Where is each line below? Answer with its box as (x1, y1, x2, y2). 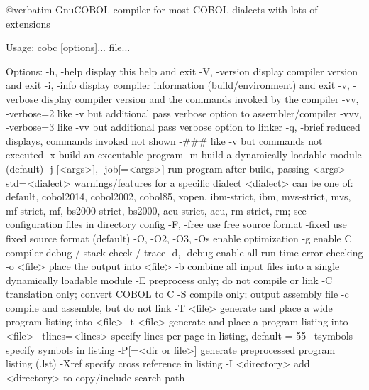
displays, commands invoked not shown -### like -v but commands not (6, 133, 323, 148)
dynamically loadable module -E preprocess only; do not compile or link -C (6, 272, 333, 287)
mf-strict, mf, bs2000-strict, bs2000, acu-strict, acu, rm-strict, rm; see (6, 202, 307, 217)
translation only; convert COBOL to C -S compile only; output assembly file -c (6, 286, 349, 301)
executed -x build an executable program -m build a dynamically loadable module (6, 147, 362, 162)
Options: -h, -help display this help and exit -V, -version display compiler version (6, 63, 358, 78)
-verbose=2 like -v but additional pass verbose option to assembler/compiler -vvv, (6, 105, 362, 120)
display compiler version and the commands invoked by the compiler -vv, (41, 91, 359, 106)
